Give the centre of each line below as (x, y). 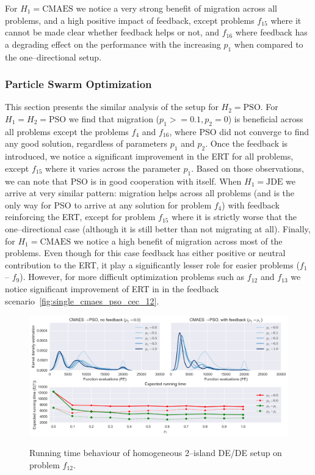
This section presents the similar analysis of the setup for (112, 107)
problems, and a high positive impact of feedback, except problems (130, 20)
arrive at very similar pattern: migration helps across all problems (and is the (150, 193)
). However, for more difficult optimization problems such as (132, 277)
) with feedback (251, 204)
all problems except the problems (67, 131)
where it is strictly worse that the (234, 217)
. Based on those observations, (248, 168)
